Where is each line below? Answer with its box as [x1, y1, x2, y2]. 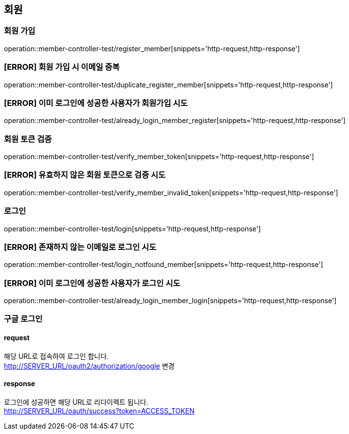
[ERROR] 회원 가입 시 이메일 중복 [4, 62, 120, 72]
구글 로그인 [4, 314, 43, 324]
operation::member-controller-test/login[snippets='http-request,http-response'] [4, 224, 261, 233]
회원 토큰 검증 [4, 134, 52, 144]
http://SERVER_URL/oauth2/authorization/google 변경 [4, 361, 175, 370]
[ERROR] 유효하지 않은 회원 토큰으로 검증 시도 [4, 170, 166, 180]
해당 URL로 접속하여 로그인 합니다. [4, 351, 109, 360]
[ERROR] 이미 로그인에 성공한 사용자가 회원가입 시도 [4, 98, 188, 108]
